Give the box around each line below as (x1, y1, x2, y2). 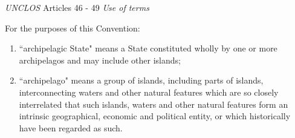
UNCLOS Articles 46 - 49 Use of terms (5, 1, 149, 13)
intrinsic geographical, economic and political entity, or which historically (19, 110, 291, 122)
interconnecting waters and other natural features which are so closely (19, 85, 279, 98)
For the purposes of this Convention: (5, 21, 140, 34)
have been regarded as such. (19, 121, 123, 134)
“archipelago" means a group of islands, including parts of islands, (19, 74, 264, 87)
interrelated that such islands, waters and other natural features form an (19, 97, 288, 110)
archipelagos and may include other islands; (19, 53, 181, 66)
